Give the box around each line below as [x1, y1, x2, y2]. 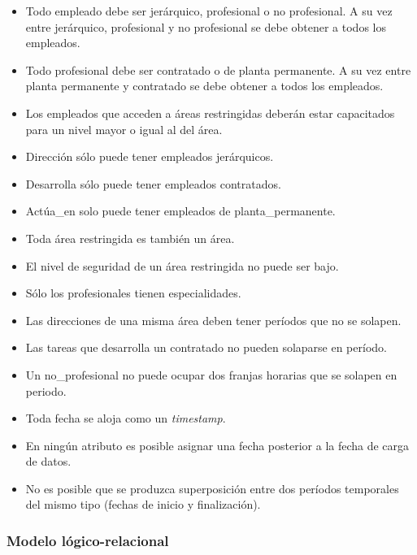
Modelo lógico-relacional [7, 530, 169, 550]
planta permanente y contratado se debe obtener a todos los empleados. [25, 77, 384, 94]
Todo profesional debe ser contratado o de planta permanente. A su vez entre [25, 61, 411, 78]
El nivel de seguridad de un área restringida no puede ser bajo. [25, 257, 339, 274]
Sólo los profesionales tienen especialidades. [25, 284, 241, 301]
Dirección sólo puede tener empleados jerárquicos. [25, 148, 274, 165]
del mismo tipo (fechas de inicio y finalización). [25, 496, 261, 513]
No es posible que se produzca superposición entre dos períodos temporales [25, 479, 399, 496]
